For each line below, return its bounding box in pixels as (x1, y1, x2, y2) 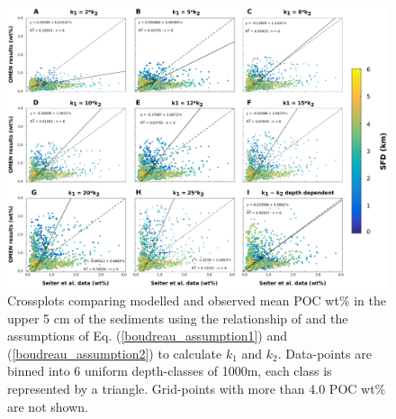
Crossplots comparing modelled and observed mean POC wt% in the (7, 290, 386, 309)
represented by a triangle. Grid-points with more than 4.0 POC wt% (7, 378, 386, 397)
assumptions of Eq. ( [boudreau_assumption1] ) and (7, 326, 288, 345)
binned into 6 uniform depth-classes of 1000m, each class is (7, 361, 332, 380)
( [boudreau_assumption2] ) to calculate (7, 343, 222, 362)
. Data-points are (277, 343, 372, 362)
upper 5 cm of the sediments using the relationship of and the (7, 308, 348, 327)
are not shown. (7, 396, 88, 415)
